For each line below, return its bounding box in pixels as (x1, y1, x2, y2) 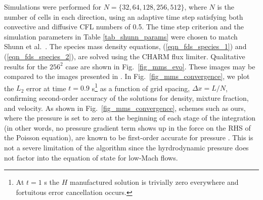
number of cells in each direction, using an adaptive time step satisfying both (4, 11, 243, 22)
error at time (26, 83, 66, 93)
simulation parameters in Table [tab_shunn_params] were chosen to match (4, 31, 238, 42)
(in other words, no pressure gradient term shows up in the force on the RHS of (4, 122, 251, 133)
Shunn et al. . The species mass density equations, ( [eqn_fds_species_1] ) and (4, 41, 247, 52)
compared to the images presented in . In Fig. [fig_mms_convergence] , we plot (4, 71, 250, 82)
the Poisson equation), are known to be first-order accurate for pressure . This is (4, 132, 253, 143)
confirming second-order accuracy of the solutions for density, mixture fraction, (4, 93, 249, 103)
